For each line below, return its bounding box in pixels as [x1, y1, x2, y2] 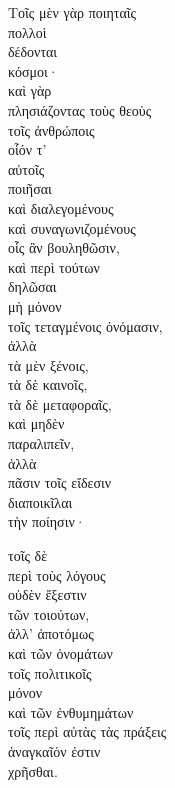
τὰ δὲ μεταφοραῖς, [8, 393, 112, 414]
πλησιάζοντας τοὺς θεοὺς [8, 99, 152, 120]
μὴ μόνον [8, 295, 62, 316]
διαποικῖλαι [8, 491, 73, 512]
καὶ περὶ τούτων [8, 256, 100, 277]
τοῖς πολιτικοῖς [8, 662, 92, 683]
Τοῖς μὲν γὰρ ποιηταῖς [8, 2, 137, 22]
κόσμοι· [8, 60, 59, 81]
